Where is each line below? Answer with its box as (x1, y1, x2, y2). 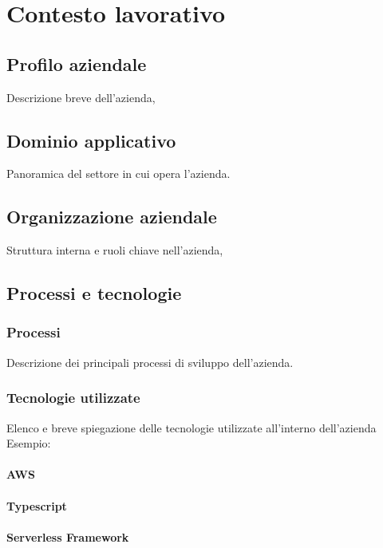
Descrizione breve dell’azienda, (6, 89, 156, 105)
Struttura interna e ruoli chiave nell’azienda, (6, 242, 223, 258)
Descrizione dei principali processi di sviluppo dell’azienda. (6, 353, 294, 370)
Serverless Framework (6, 528, 129, 545)
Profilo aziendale (6, 51, 147, 76)
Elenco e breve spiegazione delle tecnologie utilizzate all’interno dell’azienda (6, 419, 377, 436)
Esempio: (6, 435, 51, 451)
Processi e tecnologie (6, 281, 182, 306)
